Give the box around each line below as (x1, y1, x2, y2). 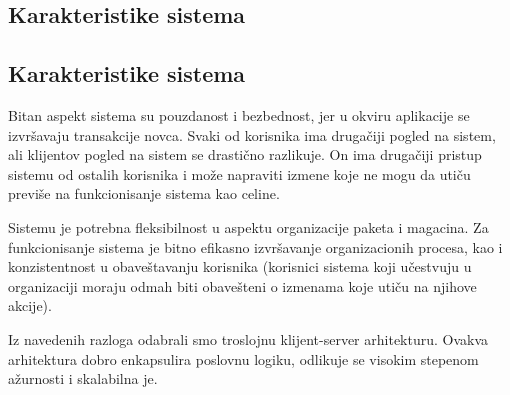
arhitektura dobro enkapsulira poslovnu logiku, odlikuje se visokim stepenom (8, 348, 479, 369)
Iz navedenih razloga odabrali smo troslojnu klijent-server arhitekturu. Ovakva (8, 328, 489, 349)
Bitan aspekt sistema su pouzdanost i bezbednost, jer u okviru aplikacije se (8, 104, 470, 125)
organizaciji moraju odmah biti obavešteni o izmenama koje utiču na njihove (8, 275, 477, 296)
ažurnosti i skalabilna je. (8, 368, 158, 389)
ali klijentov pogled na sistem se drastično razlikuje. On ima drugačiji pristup (8, 144, 482, 165)
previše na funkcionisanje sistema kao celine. (8, 183, 280, 204)
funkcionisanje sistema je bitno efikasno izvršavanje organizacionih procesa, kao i (8, 236, 503, 257)
